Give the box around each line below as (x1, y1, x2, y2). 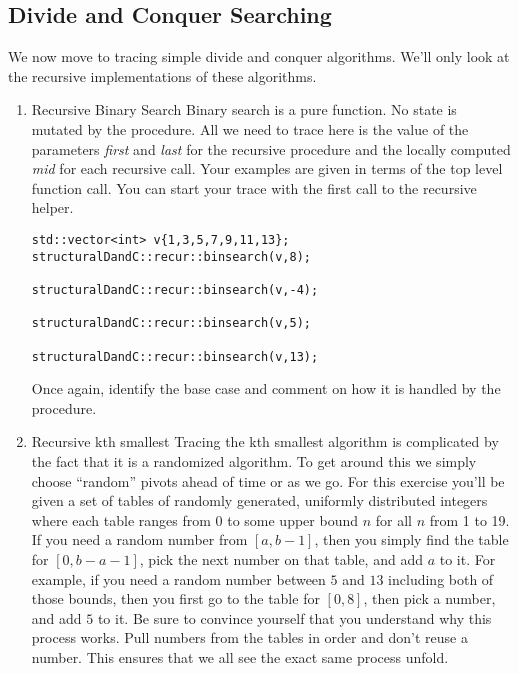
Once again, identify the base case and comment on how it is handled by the (31, 378, 501, 399)
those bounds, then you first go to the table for (31, 588, 320, 609)
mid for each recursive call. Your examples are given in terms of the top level (31, 158, 503, 179)
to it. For (439, 548, 496, 569)
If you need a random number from (31, 529, 248, 550)
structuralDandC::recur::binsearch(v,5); (31, 316, 311, 331)
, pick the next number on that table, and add (139, 548, 423, 569)
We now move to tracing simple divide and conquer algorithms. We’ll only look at (8, 46, 510, 67)
